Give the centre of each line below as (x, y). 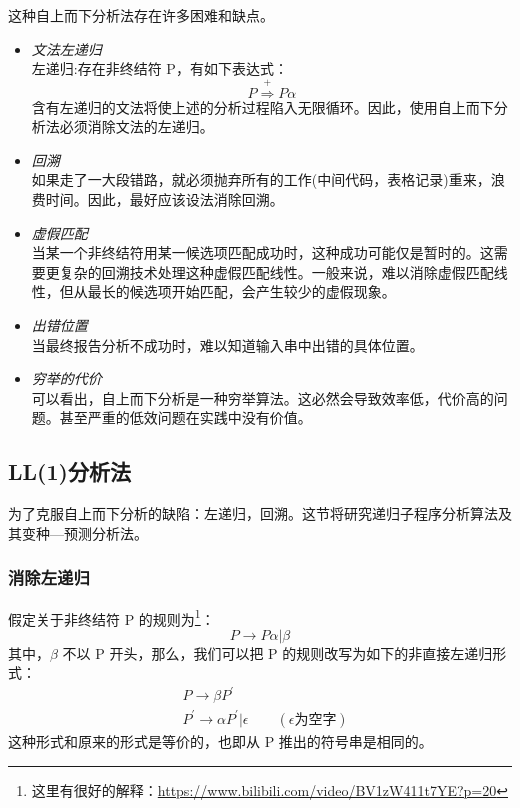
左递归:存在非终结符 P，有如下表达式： (159, 68)
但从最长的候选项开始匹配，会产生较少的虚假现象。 (227, 291)
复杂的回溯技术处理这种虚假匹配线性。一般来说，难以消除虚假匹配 (276, 271)
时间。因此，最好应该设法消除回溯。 (164, 198)
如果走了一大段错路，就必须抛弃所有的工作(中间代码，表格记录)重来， (261, 179)
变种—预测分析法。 (84, 532)
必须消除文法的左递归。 (136, 126)
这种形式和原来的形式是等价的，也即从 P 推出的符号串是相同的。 (220, 741)
